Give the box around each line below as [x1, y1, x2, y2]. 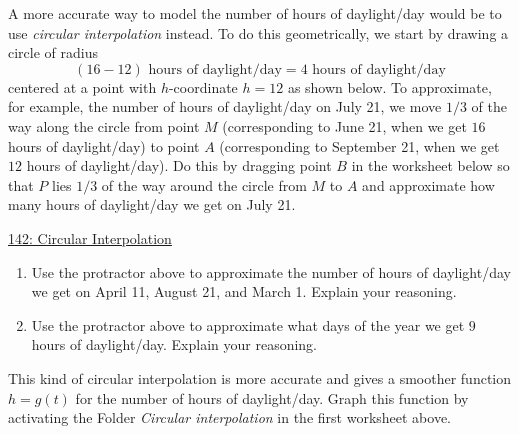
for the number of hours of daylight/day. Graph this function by [75, 387, 469, 408]
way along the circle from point [8, 115, 200, 136]
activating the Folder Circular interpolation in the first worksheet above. [8, 407, 452, 428]
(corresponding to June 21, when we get [222, 115, 467, 136]
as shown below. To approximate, [287, 76, 492, 97]
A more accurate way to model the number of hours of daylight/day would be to [8, 3, 502, 23]
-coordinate [168, 76, 238, 97]
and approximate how [362, 174, 495, 195]
